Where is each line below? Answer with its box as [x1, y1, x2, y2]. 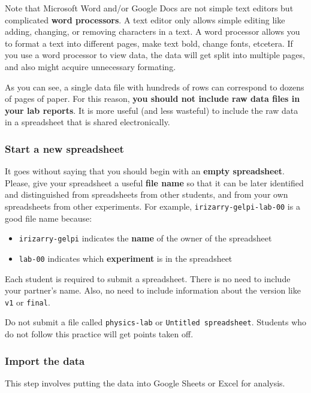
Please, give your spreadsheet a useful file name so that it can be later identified [5, 176, 304, 189]
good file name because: [5, 211, 92, 224]
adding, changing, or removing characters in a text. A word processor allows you [5, 25, 300, 38]
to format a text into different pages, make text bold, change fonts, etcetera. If [5, 37, 293, 49]
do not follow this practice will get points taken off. [5, 328, 194, 340]
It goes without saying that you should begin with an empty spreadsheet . [5, 165, 285, 177]
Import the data [5, 353, 85, 368]
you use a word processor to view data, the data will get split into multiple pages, [5, 49, 305, 61]
